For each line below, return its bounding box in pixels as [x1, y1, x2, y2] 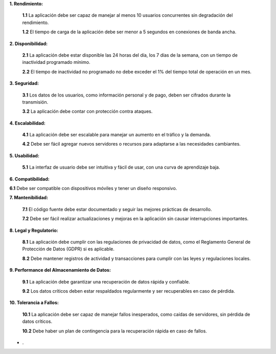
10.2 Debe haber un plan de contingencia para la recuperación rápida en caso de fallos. [22, 327, 207, 334]
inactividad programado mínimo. [22, 59, 90, 65]
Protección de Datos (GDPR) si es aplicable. [22, 246, 114, 252]
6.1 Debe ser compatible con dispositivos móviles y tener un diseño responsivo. [9, 185, 177, 192]
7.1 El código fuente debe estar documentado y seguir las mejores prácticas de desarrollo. [22, 206, 212, 212]
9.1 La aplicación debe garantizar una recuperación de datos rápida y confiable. [22, 278, 190, 285]
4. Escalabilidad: [9, 120, 45, 126]
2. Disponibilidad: [9, 40, 48, 46]
